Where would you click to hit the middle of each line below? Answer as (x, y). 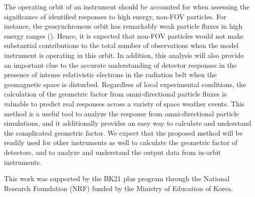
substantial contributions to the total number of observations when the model (121, 45)
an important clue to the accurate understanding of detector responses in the (120, 65)
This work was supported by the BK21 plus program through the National (117, 178)
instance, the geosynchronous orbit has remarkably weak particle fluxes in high (123, 26)
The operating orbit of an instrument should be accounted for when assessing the (127, 6)
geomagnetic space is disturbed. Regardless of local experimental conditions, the (125, 84)
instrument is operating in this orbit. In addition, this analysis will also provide (124, 55)
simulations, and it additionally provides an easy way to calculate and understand (128, 123)
